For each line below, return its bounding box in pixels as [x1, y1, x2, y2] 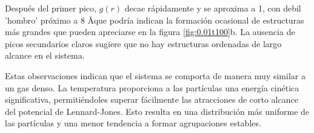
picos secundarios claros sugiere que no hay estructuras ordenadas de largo [5, 37, 282, 50]
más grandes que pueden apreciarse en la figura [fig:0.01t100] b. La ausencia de [5, 25, 295, 38]
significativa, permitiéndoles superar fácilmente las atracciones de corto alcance [5, 93, 298, 106]
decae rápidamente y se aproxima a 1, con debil [124, 2, 301, 14]
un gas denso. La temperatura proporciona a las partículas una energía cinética [5, 81, 299, 94]
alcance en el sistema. [5, 49, 85, 62]
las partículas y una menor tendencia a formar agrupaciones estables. [5, 117, 261, 129]
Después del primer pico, [5, 2, 96, 14]
